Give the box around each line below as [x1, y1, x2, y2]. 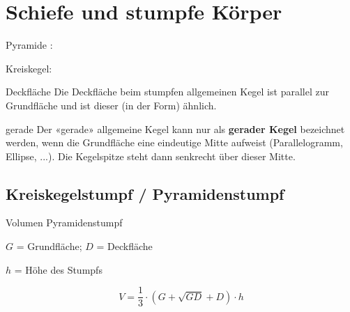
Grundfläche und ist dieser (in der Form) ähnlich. [6, 97, 217, 112]
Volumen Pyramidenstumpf [6, 215, 123, 230]
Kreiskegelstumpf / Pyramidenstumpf [6, 182, 284, 204]
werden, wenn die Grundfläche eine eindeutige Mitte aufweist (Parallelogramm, [6, 135, 343, 150]
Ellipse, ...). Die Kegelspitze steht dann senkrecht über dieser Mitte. [6, 148, 296, 163]
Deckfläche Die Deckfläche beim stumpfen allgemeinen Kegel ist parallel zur [6, 84, 329, 99]
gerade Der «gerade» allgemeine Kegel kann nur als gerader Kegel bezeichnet [6, 121, 345, 136]
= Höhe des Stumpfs [14, 262, 102, 276]
